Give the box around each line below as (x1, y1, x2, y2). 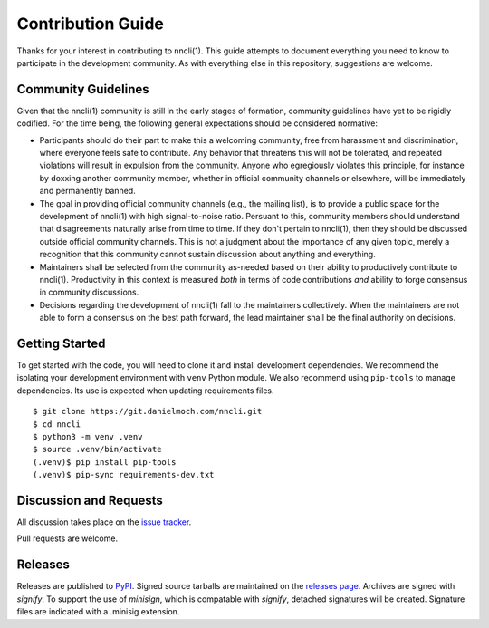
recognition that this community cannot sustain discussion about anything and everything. (39, 249, 376, 260)
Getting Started (16, 335, 106, 351)
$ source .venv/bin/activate (33, 444, 162, 455)
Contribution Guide (16, 14, 165, 34)
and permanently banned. (39, 186, 136, 197)
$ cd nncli (33, 419, 81, 430)
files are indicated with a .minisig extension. (16, 606, 180, 617)
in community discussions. (39, 286, 139, 298)
